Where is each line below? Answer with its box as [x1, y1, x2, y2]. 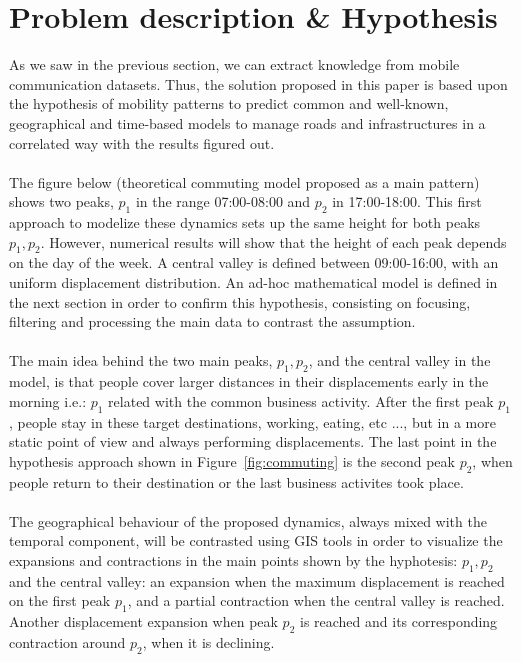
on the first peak [9, 590, 111, 611]
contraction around [9, 631, 126, 652]
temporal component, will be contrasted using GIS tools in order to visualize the [9, 530, 503, 551]
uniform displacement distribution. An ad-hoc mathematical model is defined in [9, 272, 498, 293]
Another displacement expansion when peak [9, 611, 278, 632]
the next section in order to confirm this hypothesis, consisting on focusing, [9, 291, 471, 312]
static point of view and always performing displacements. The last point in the [9, 431, 497, 452]
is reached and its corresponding [299, 611, 498, 632]
